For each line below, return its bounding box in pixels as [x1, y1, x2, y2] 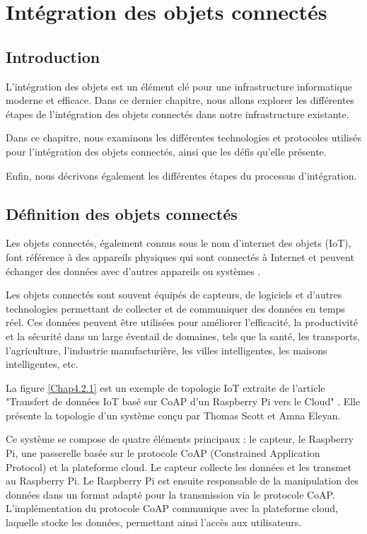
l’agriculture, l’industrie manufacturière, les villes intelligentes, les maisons [6, 342, 327, 357]
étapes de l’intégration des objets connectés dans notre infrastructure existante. [6, 106, 349, 121]
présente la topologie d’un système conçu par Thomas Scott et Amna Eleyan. [6, 407, 341, 422]
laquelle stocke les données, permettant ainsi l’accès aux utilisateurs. [6, 515, 302, 530]
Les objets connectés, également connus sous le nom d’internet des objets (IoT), [6, 236, 351, 250]
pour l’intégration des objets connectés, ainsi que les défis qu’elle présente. [6, 144, 327, 158]
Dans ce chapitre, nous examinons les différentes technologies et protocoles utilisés [6, 130, 361, 145]
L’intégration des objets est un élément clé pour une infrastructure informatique [6, 79, 352, 93]
